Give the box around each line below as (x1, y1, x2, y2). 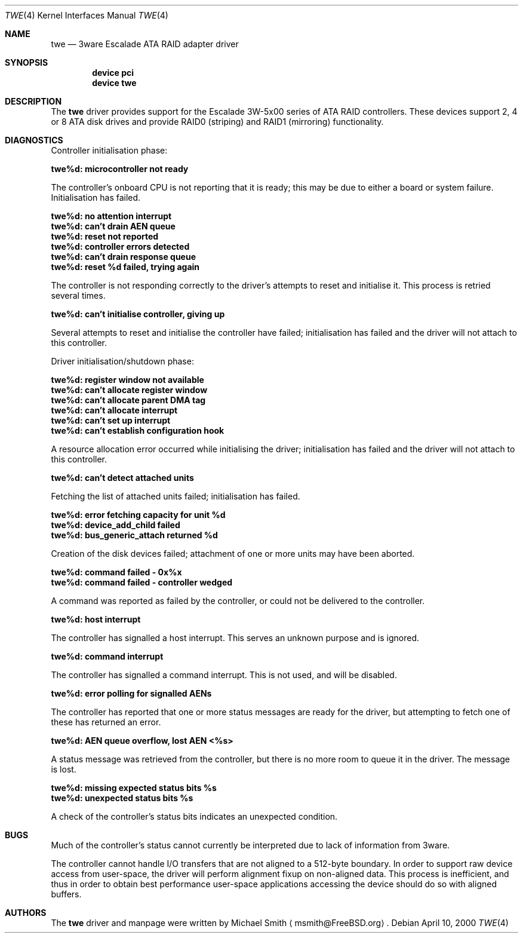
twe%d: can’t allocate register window (51, 385, 208, 395)
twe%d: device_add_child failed (51, 520, 180, 530)
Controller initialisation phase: (51, 145, 168, 155)
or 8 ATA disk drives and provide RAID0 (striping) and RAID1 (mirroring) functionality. (51, 117, 384, 127)
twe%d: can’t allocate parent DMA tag (51, 395, 206, 405)
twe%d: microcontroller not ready (51, 164, 189, 174)
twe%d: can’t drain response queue (51, 252, 196, 262)
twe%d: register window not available (51, 375, 204, 385)
